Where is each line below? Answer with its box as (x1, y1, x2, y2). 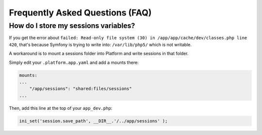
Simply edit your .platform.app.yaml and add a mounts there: (9, 60, 139, 65)
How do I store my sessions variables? (9, 21, 135, 30)
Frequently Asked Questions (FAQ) (9, 7, 152, 18)
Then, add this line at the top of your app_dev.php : (9, 105, 113, 111)
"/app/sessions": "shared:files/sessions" (29, 86, 132, 91)
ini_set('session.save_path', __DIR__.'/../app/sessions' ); (19, 118, 168, 123)
